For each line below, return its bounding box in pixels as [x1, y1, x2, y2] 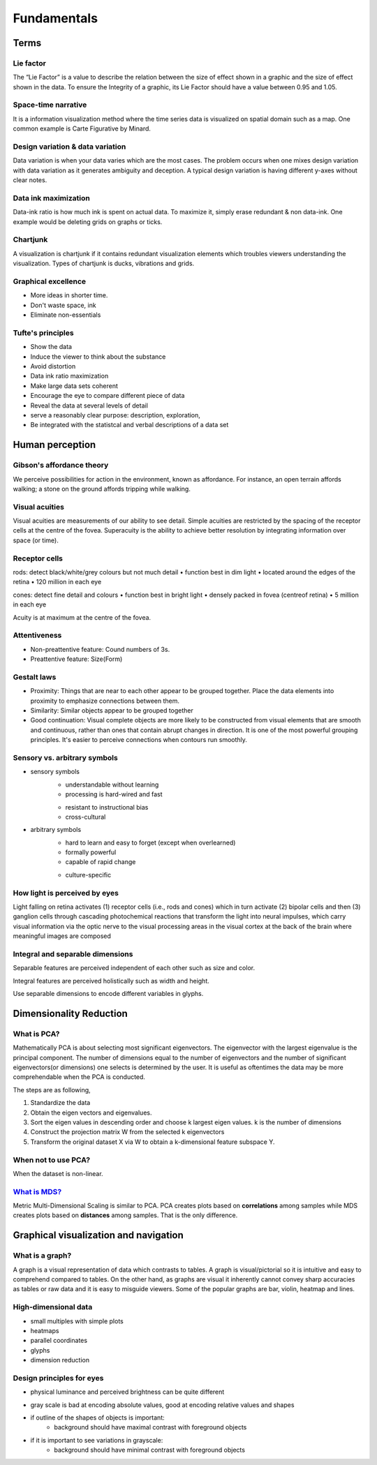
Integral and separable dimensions [13, 949, 133, 959]
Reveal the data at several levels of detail [30, 401, 148, 410]
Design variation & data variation [13, 142, 126, 151]
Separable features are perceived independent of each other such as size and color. [13, 964, 255, 972]
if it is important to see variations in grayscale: [30, 1436, 163, 1444]
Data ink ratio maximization [30, 372, 109, 380]
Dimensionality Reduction [13, 1007, 128, 1019]
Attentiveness [13, 630, 62, 640]
